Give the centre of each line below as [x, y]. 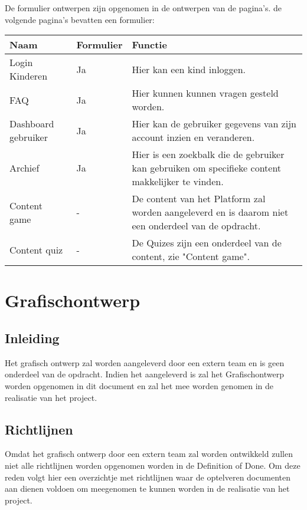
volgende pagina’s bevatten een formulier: [80, 19]
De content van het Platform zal [199, 199]
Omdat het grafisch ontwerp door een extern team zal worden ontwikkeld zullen [149, 454]
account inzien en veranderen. [193, 137]
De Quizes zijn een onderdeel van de [207, 243]
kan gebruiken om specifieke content [207, 168]
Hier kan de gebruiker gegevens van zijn [214, 124]
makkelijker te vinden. [178, 182]
